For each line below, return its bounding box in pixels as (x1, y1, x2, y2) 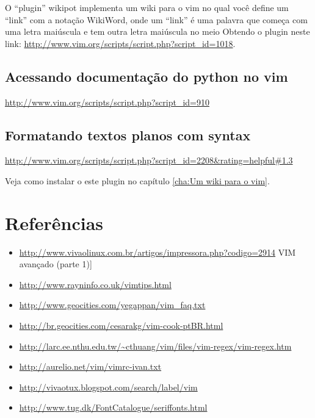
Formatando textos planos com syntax (5, 125, 251, 144)
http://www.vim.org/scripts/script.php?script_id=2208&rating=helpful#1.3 (5, 154, 293, 167)
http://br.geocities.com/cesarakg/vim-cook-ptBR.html (19, 319, 223, 332)
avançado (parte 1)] (19, 258, 92, 270)
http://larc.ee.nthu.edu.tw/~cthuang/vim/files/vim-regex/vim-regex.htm (19, 339, 292, 352)
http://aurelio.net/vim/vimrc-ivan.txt (19, 360, 162, 373)
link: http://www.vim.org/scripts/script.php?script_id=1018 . (5, 37, 236, 49)
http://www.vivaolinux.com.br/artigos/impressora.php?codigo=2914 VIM (19, 245, 296, 258)
